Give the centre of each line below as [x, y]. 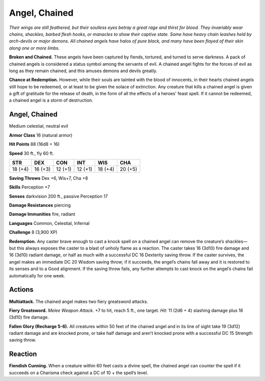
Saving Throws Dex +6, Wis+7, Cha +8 [49, 178]
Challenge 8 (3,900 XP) [33, 232]
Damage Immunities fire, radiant [42, 214]
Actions [21, 290]
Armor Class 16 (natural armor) [41, 135]
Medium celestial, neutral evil [39, 126]
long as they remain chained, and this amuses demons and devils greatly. [83, 71]
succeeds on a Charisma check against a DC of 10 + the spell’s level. [79, 373]
